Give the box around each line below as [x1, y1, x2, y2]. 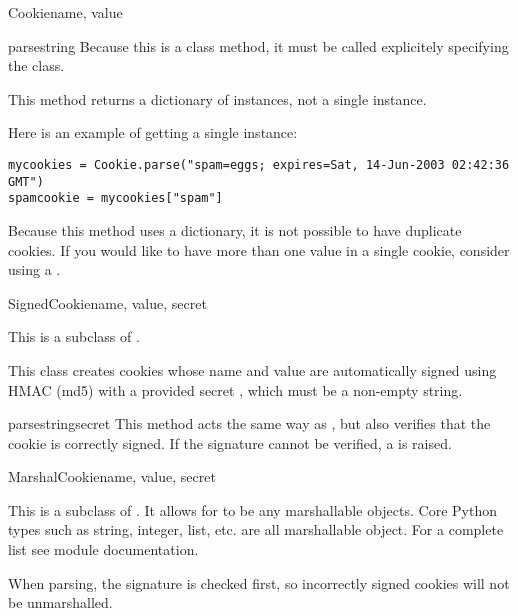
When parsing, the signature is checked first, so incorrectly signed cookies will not [8, 572, 510, 593]
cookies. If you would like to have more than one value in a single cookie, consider [8, 239, 510, 260]
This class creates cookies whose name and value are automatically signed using [8, 359, 497, 380]
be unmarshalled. [8, 592, 113, 613]
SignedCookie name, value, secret [8, 292, 207, 313]
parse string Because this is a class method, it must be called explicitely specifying [8, 35, 509, 56]
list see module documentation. [8, 539, 199, 560]
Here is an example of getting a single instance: [8, 122, 298, 143]
